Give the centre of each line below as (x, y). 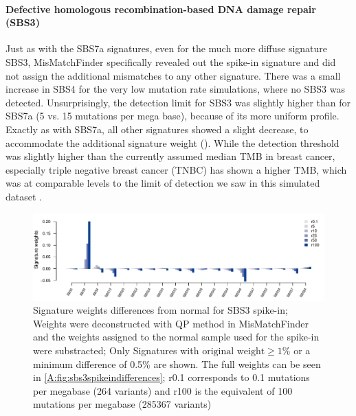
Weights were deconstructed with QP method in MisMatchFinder (171, 323)
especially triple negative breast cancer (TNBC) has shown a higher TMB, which (176, 169)
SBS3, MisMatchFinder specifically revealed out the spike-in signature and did (171, 61)
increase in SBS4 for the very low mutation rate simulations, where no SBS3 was (175, 89)
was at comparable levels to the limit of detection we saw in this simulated (163, 183)
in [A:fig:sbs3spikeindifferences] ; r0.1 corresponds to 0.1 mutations (171, 377)
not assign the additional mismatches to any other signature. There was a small (173, 75)
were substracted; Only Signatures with (116, 350)
